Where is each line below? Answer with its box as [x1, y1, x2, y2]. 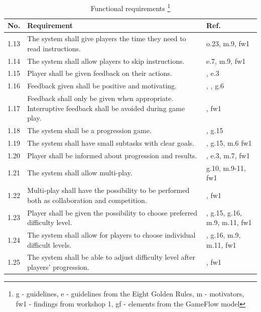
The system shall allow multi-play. [27, 167, 133, 178]
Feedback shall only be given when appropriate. [27, 93, 174, 103]
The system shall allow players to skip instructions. [27, 55, 185, 66]
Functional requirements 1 [90, 2, 171, 13]
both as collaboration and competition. [27, 194, 147, 205]
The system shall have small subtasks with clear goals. [27, 137, 195, 148]
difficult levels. [27, 239, 72, 250]
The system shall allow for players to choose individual [27, 229, 196, 240]
